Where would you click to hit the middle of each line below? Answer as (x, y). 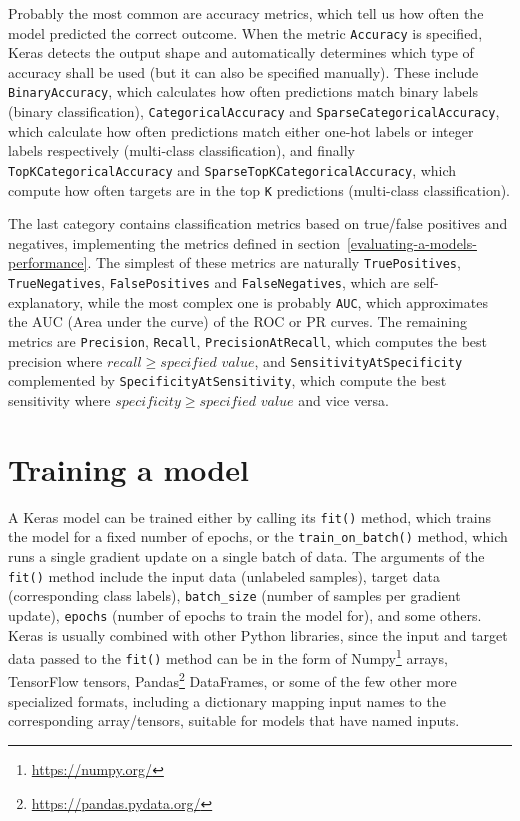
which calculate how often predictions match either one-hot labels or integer (241, 130)
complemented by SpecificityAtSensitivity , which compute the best (227, 380)
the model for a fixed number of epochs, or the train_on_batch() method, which (258, 536)
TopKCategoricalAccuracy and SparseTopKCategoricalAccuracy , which (232, 169)
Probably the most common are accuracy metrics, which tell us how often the (246, 13)
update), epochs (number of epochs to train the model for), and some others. (245, 614)
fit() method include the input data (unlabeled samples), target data (224, 575)
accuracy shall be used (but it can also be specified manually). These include (243, 71)
